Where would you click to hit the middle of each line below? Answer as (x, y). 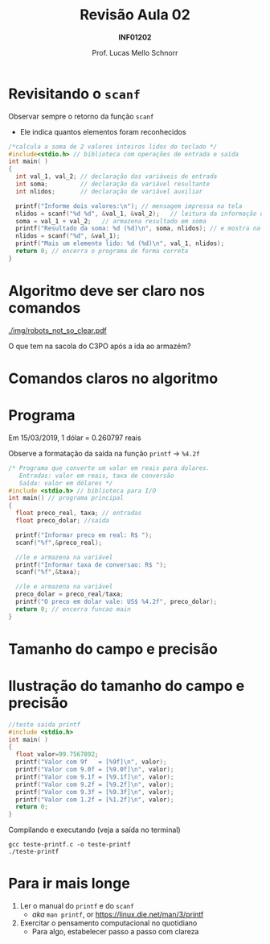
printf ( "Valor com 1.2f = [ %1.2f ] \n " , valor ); (95, 800)
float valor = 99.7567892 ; (57, 755)
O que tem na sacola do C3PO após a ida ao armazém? (100, 346)
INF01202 (135, 37)
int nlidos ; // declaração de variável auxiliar (109, 191)
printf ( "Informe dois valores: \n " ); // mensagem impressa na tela (129, 206)
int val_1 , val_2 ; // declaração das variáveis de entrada (117, 177)
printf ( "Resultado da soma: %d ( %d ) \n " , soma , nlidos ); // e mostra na (138, 229)
